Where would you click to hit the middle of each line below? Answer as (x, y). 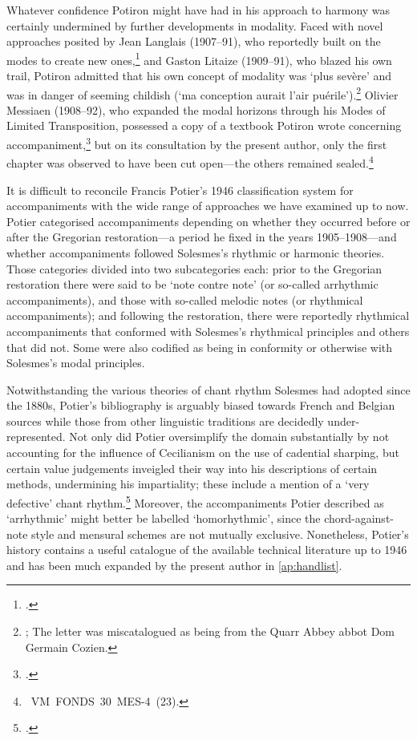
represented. (36, 437)
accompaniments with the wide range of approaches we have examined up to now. (208, 206)
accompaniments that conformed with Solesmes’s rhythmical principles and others (208, 331)
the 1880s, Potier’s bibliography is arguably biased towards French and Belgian (201, 405)
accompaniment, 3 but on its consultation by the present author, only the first (197, 143)
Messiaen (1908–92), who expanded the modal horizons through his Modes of (196, 109)
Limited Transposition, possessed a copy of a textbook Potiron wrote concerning (204, 125)
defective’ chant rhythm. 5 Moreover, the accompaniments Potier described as (195, 501)
